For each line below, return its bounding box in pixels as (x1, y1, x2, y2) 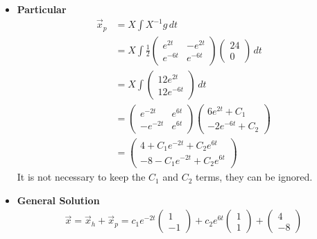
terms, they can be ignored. (196, 170, 313, 184)
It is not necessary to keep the (17, 170, 146, 184)
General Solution (17, 192, 100, 207)
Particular (17, 2, 67, 16)
